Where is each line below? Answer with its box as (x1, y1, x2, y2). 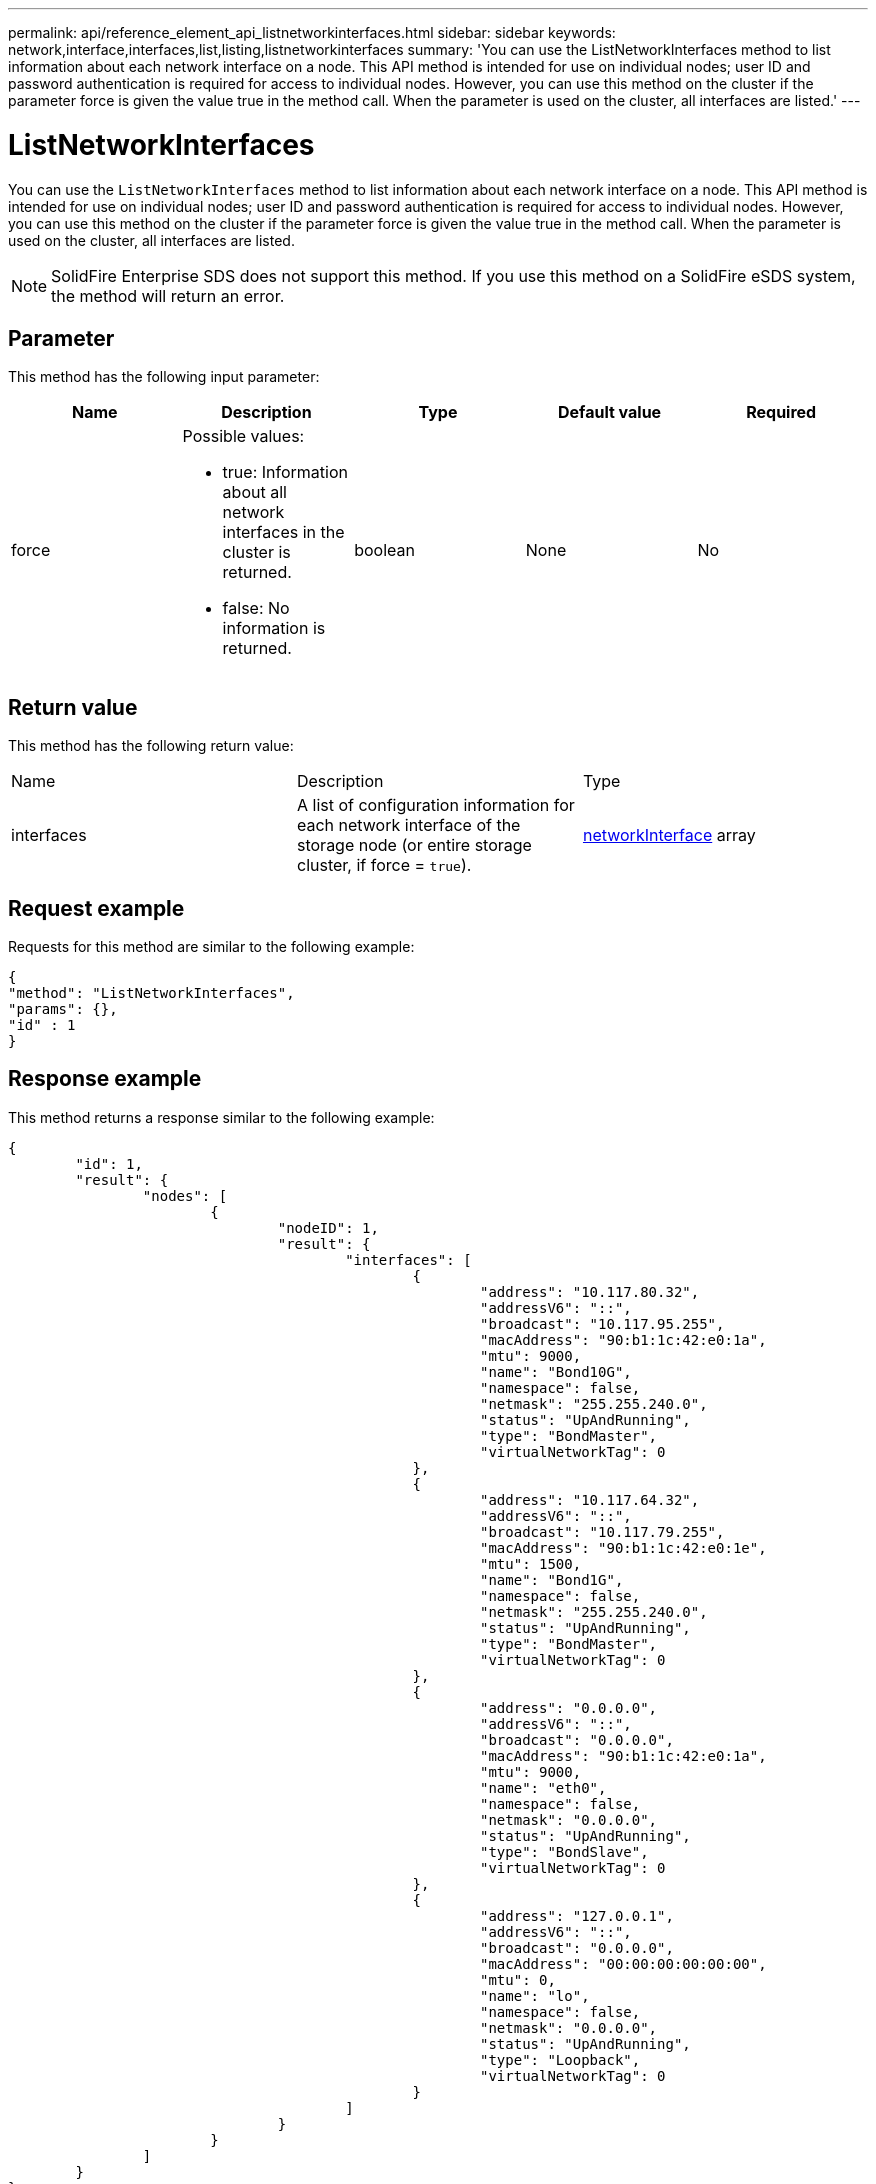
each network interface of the (296, 815, 521, 836)
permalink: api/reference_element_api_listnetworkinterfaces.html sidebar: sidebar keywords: (8, 24, 616, 41)
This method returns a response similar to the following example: (8, 1108, 435, 1126)
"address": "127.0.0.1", (480, 1907, 674, 1924)
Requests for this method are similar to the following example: (8, 938, 415, 956)
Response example (8, 1066, 202, 1092)
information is (222, 618, 326, 639)
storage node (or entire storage (296, 835, 532, 856)
